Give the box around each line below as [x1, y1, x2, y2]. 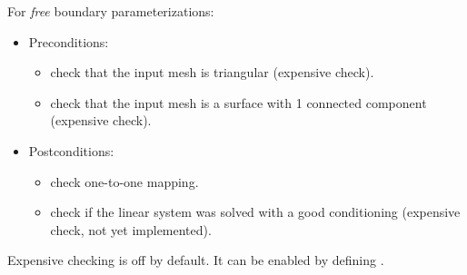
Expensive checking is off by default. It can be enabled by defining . [7, 250, 384, 270]
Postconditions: [28, 141, 114, 160]
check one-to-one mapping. [50, 172, 199, 191]
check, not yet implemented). [50, 220, 212, 239]
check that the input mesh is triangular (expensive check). [50, 63, 374, 82]
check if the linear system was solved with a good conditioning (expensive [50, 202, 461, 221]
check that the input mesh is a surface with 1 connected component [50, 93, 427, 112]
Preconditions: [28, 32, 109, 51]
